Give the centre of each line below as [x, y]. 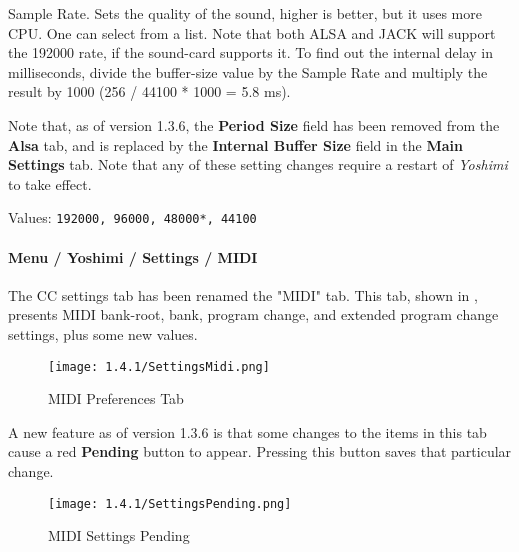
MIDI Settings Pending [119, 535]
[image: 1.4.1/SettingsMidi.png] [159, 366]
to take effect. [50, 183]
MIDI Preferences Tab [116, 398]
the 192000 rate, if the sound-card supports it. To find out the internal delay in [250, 52]
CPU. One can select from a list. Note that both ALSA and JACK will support [252, 32]
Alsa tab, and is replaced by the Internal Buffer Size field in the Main [235, 144]
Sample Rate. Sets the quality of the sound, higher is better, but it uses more [245, 13]
